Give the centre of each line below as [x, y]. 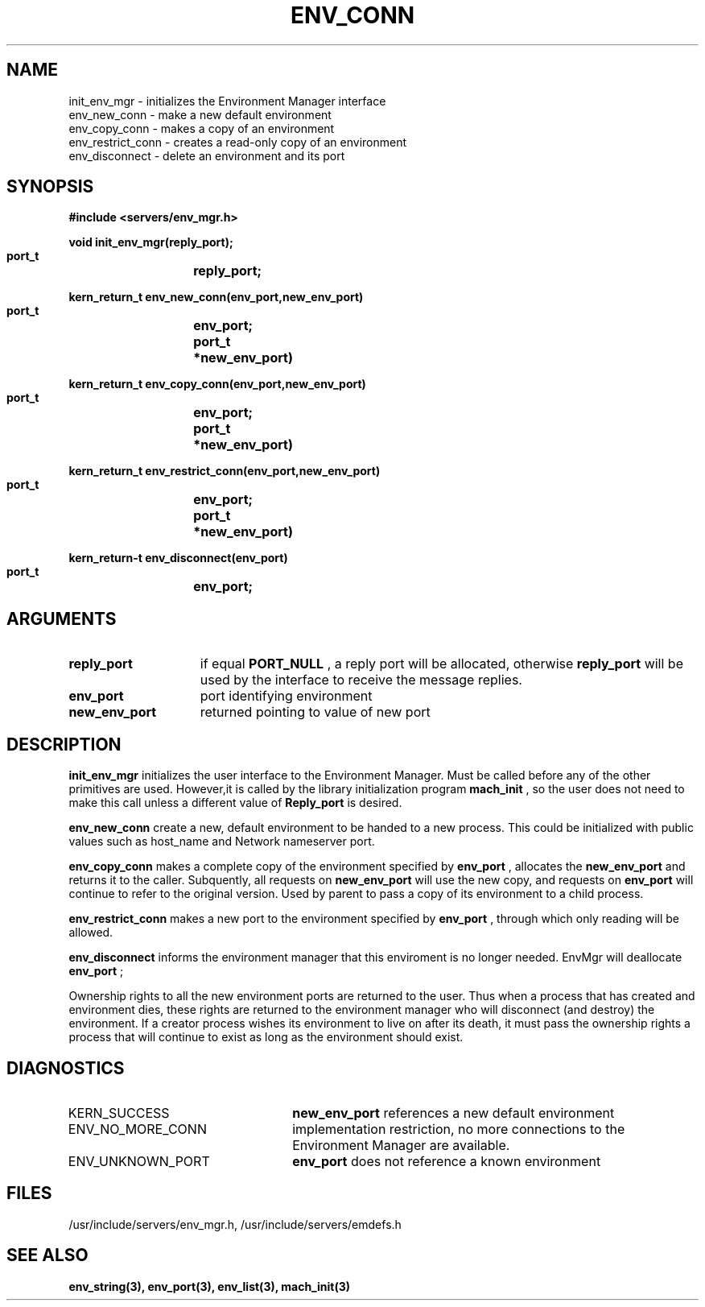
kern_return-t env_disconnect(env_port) [178, 558]
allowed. [91, 933]
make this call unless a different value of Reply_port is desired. [235, 803]
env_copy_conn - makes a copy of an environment [202, 128]
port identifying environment [286, 696]
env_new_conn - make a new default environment [200, 114]
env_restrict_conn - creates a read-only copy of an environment [238, 142]
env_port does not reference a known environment [447, 1161]
